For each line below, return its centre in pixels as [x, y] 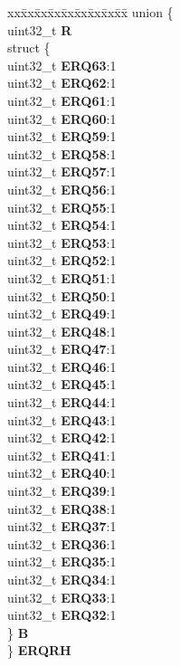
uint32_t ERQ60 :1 [62, 118]
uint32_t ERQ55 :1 [62, 207]
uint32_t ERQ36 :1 [62, 543]
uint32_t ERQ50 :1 [62, 295]
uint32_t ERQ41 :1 [62, 455]
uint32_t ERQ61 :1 [62, 100]
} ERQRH [39, 650]
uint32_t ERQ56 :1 [62, 189]
